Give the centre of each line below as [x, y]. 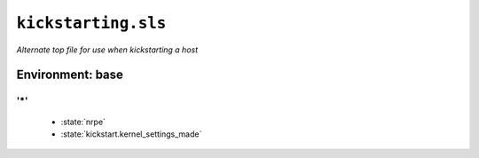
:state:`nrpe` [83, 122]
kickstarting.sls [91, 23]
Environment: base [70, 75]
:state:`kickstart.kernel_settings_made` [131, 134]
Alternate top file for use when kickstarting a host [107, 50]
